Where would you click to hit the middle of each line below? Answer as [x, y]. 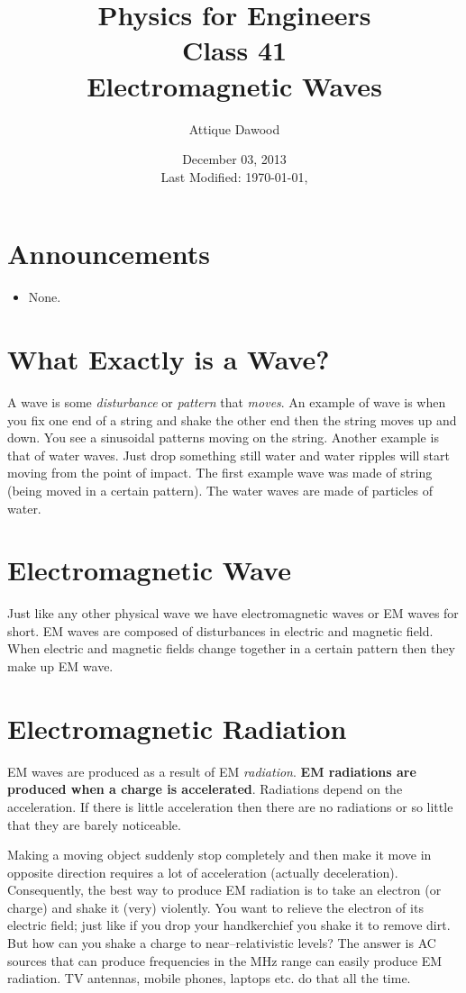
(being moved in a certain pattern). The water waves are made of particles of [220, 490]
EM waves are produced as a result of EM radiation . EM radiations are [212, 771]
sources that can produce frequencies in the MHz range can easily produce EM [225, 960]
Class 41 [234, 50]
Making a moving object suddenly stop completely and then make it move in [219, 855]
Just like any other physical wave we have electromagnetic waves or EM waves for [233, 613]
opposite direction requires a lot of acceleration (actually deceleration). [203, 872]
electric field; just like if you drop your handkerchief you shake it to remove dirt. [229, 925]
